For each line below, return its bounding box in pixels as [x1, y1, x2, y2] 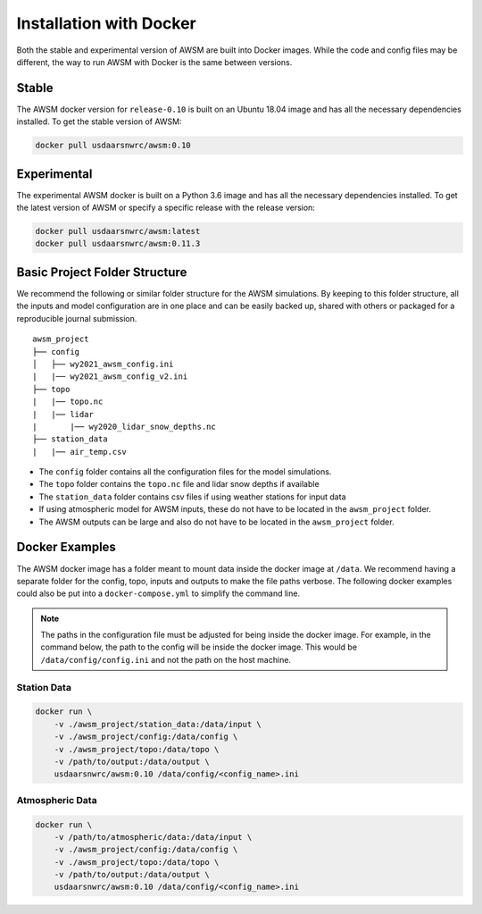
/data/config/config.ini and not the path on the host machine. [40, 654, 292, 665]
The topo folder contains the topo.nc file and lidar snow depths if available [38, 479, 320, 490]
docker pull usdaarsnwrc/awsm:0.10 [35, 140, 191, 151]
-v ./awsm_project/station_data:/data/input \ [54, 719, 262, 729]
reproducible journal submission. [16, 313, 137, 323]
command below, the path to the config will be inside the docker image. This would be [40, 641, 357, 652]
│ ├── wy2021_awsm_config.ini [32, 358, 174, 369]
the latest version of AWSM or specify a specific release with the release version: [16, 202, 316, 214]
